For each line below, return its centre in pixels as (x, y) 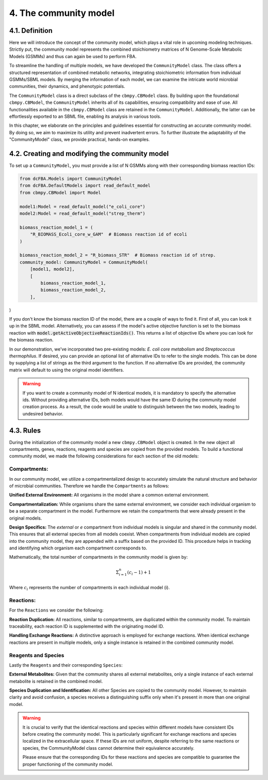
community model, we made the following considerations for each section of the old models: (104, 456)
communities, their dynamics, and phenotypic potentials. (67, 87)
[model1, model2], (52, 269)
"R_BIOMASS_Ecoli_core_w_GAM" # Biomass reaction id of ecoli (109, 234)
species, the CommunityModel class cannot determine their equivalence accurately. (108, 748)
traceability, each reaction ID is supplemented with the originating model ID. (87, 626)
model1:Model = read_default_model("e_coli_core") (83, 207)
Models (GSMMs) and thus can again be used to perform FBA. (73, 56)
